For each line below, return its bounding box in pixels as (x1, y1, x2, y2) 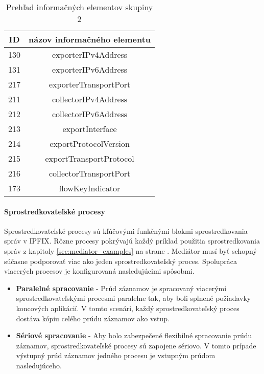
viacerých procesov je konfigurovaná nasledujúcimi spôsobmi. (4, 266, 195, 276)
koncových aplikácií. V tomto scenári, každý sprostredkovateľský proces (16, 302, 239, 313)
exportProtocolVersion (50, 138, 130, 149)
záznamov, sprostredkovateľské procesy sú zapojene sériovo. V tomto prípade (16, 340, 256, 350)
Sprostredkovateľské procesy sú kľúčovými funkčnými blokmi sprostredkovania (4, 225, 248, 236)
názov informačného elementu (29, 33, 151, 45)
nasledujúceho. (16, 360, 62, 370)
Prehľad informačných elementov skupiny (6, 1, 153, 13)
